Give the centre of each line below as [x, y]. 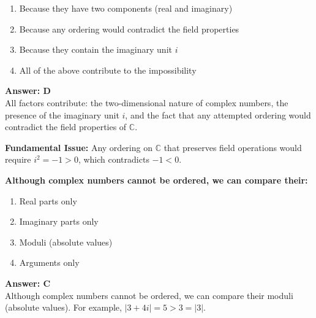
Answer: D [28, 91]
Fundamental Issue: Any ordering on [79, 147]
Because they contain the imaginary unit [96, 49]
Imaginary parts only [59, 221]
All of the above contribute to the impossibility [108, 70]
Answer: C [28, 283]
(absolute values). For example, [63, 307]
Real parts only [48, 200]
